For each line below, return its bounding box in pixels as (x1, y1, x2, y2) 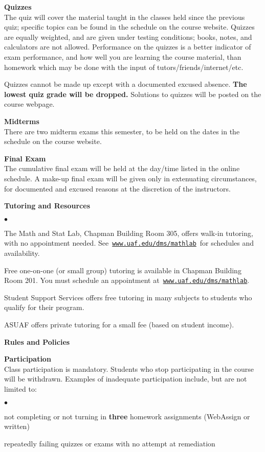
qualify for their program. (4, 302, 84, 313)
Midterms (4, 115, 39, 126)
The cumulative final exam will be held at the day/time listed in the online (4, 163, 240, 174)
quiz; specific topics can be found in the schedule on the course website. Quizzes (4, 21, 255, 32)
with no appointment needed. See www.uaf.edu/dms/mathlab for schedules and (4, 237, 254, 248)
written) (4, 421, 30, 432)
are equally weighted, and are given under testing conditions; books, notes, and (4, 31, 252, 42)
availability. (4, 247, 40, 258)
